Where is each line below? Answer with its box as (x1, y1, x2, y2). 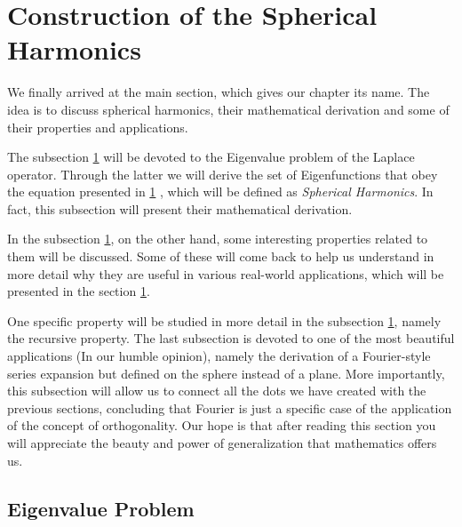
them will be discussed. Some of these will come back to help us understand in (7, 247, 434, 266)
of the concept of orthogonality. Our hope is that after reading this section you (7, 416, 436, 435)
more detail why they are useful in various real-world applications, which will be (7, 264, 444, 283)
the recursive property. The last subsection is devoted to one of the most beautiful (7, 329, 455, 347)
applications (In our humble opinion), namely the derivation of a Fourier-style (7, 347, 431, 365)
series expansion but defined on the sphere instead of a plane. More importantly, (7, 363, 445, 382)
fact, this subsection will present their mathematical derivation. (7, 199, 353, 218)
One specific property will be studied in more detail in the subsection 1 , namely (7, 311, 442, 330)
